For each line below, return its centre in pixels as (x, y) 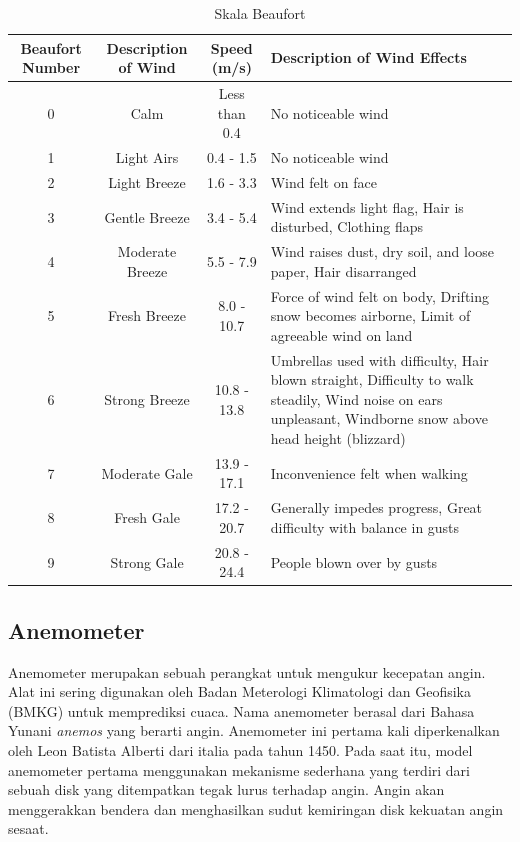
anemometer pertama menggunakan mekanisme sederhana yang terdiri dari (239, 769)
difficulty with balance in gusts (365, 526)
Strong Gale (147, 561)
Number (51, 67)
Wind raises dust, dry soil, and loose (382, 251)
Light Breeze (147, 181)
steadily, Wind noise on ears (356, 398)
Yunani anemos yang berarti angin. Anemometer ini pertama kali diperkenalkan (254, 730)
